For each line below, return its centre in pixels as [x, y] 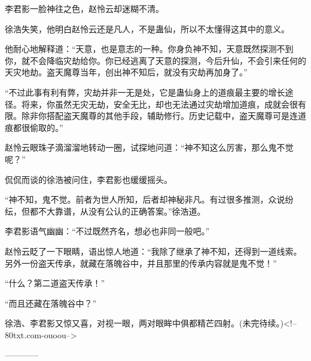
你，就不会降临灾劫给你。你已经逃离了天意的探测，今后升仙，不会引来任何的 [155, 60]
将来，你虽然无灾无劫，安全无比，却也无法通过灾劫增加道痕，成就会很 [159, 104]
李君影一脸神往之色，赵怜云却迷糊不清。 [84, 8]
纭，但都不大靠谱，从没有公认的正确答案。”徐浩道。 [105, 211]
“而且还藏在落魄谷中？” [51, 303]
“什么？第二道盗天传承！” [55, 283]
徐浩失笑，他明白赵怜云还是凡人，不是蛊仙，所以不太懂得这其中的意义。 [147, 28]
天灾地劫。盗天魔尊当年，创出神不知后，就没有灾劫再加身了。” [126, 72]
